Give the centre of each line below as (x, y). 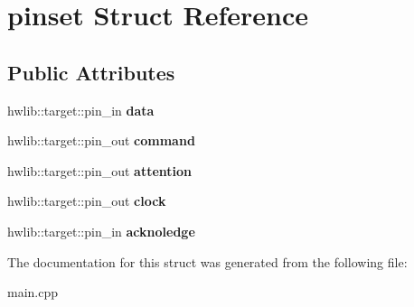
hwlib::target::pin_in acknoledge (101, 231)
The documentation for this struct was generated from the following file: (207, 261)
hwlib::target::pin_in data (81, 110)
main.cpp (33, 292)
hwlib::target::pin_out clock (87, 201)
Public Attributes (91, 72)
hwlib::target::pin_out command (101, 140)
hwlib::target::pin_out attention (100, 170)
